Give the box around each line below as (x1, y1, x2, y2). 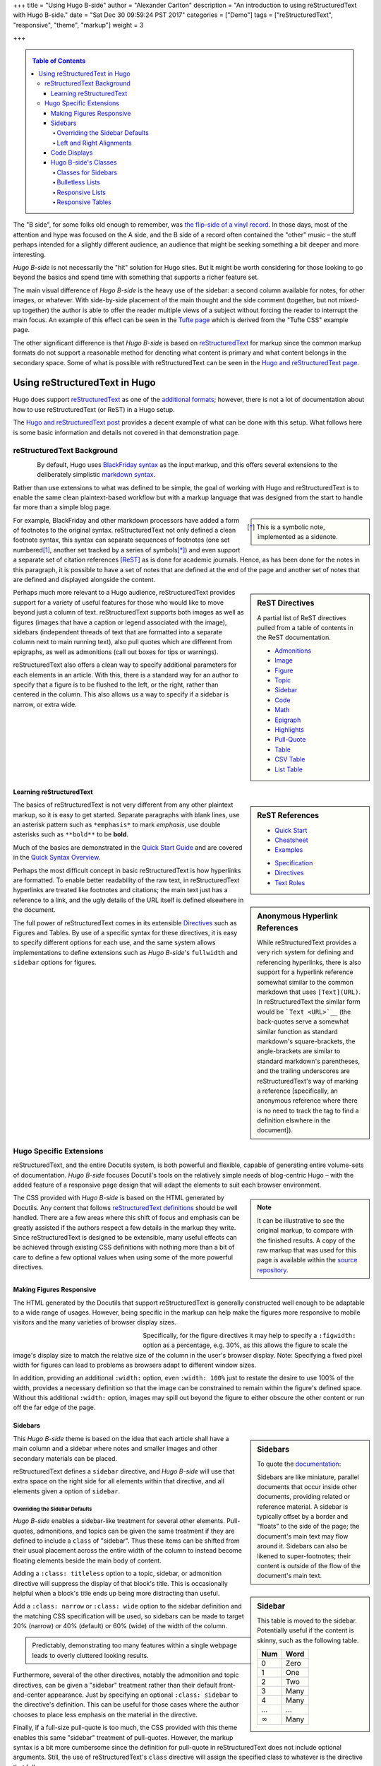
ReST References (257, 811, 320, 821)
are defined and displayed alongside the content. (13, 576, 156, 584)
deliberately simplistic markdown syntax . (37, 470, 156, 479)
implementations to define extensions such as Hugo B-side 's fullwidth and (13, 948, 238, 956)
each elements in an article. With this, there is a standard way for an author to (13, 670, 239, 679)
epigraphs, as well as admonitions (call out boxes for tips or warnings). (13, 647, 219, 656)
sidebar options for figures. (13, 958, 97, 967)
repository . (257, 1265, 289, 1274)
